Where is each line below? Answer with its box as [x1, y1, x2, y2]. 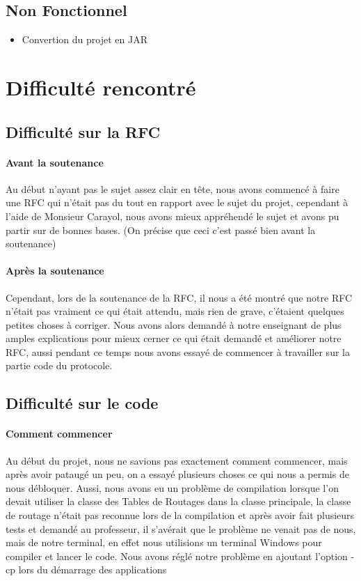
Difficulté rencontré [6, 72, 196, 101]
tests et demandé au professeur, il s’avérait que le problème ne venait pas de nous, [6, 521, 356, 536]
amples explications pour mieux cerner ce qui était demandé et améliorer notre [6, 331, 342, 346]
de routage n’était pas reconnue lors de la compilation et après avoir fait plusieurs [6, 508, 355, 522]
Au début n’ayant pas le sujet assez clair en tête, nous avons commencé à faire [6, 181, 339, 196]
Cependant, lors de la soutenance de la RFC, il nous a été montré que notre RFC [6, 290, 353, 304]
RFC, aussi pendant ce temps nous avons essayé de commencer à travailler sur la [6, 344, 350, 359]
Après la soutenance [6, 263, 104, 278]
